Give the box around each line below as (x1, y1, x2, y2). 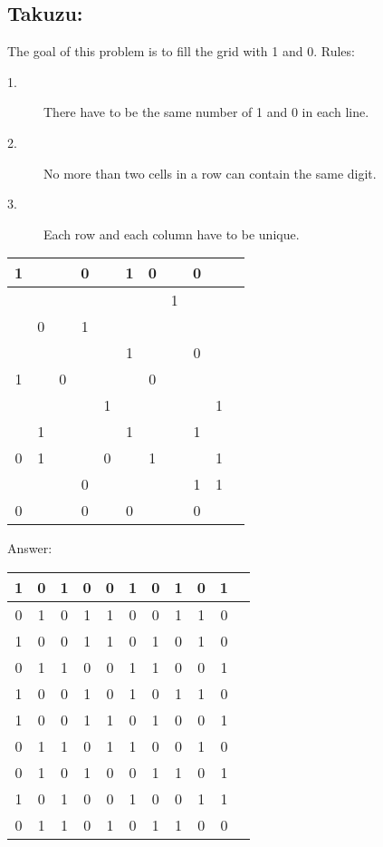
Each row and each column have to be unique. (43, 224, 300, 243)
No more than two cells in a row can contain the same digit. (43, 163, 377, 182)
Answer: (7, 539, 53, 558)
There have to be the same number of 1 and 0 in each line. (43, 102, 369, 122)
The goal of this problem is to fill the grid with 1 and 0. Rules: (7, 42, 355, 61)
